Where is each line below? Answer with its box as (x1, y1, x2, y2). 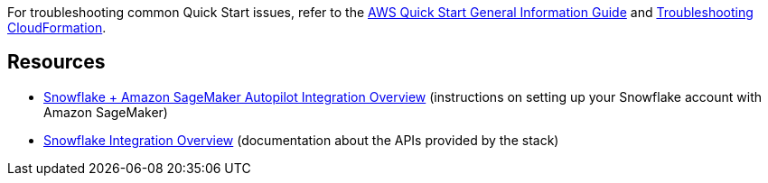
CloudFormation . (7, 20, 107, 35)
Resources (7, 50, 106, 74)
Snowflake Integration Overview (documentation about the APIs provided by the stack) (43, 132, 559, 148)
